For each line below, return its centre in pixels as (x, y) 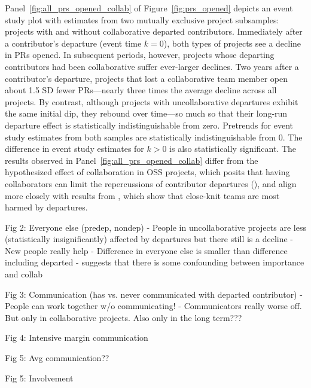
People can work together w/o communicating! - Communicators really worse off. (153, 306)
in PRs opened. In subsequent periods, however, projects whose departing (140, 55)
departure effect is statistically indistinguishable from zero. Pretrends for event (149, 125)
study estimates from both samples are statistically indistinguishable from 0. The (154, 137)
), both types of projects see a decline (232, 43)
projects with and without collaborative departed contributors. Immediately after (154, 31)
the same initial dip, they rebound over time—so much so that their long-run (146, 113)
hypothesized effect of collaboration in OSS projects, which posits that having (147, 172)
